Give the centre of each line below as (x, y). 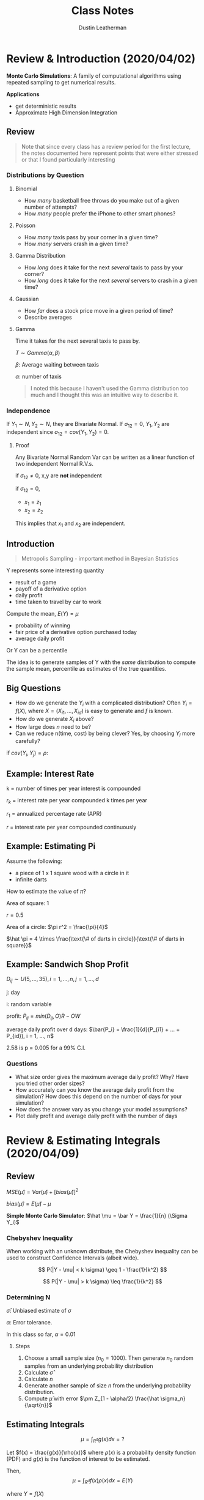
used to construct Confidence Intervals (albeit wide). (73, 1258)
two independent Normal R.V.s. (54, 463)
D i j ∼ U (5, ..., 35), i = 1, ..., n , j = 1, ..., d (53, 980)
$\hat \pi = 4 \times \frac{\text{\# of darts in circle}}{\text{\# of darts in (95, 938)
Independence (28, 411)
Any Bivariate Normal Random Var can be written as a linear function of (105, 457)
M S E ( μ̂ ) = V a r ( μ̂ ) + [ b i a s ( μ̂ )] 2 (42, 1191)
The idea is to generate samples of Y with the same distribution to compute (101, 662)
